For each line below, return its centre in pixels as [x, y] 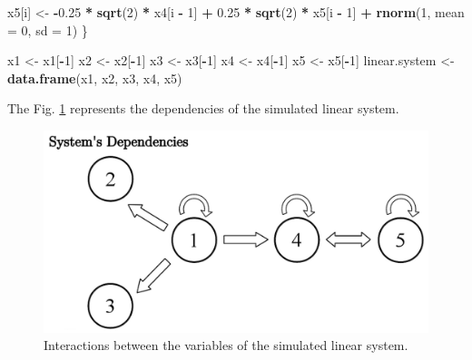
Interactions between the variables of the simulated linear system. [226, 345]
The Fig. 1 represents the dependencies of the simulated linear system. [203, 108]
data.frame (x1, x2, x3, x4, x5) [95, 78]
